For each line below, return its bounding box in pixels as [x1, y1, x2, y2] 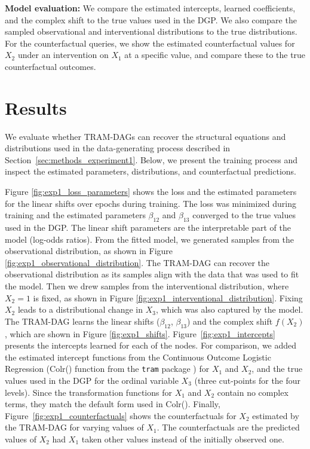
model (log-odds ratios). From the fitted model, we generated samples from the [5, 233, 294, 245]
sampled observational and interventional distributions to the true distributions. [5, 25, 297, 38]
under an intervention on [17, 48, 109, 61]
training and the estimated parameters [5, 209, 146, 221]
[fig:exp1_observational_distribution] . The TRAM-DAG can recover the [5, 256, 269, 268]
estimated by [252, 409, 299, 421]
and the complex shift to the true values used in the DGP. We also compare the [5, 13, 297, 26]
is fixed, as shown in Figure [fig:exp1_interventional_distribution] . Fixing [33, 291, 303, 304]
